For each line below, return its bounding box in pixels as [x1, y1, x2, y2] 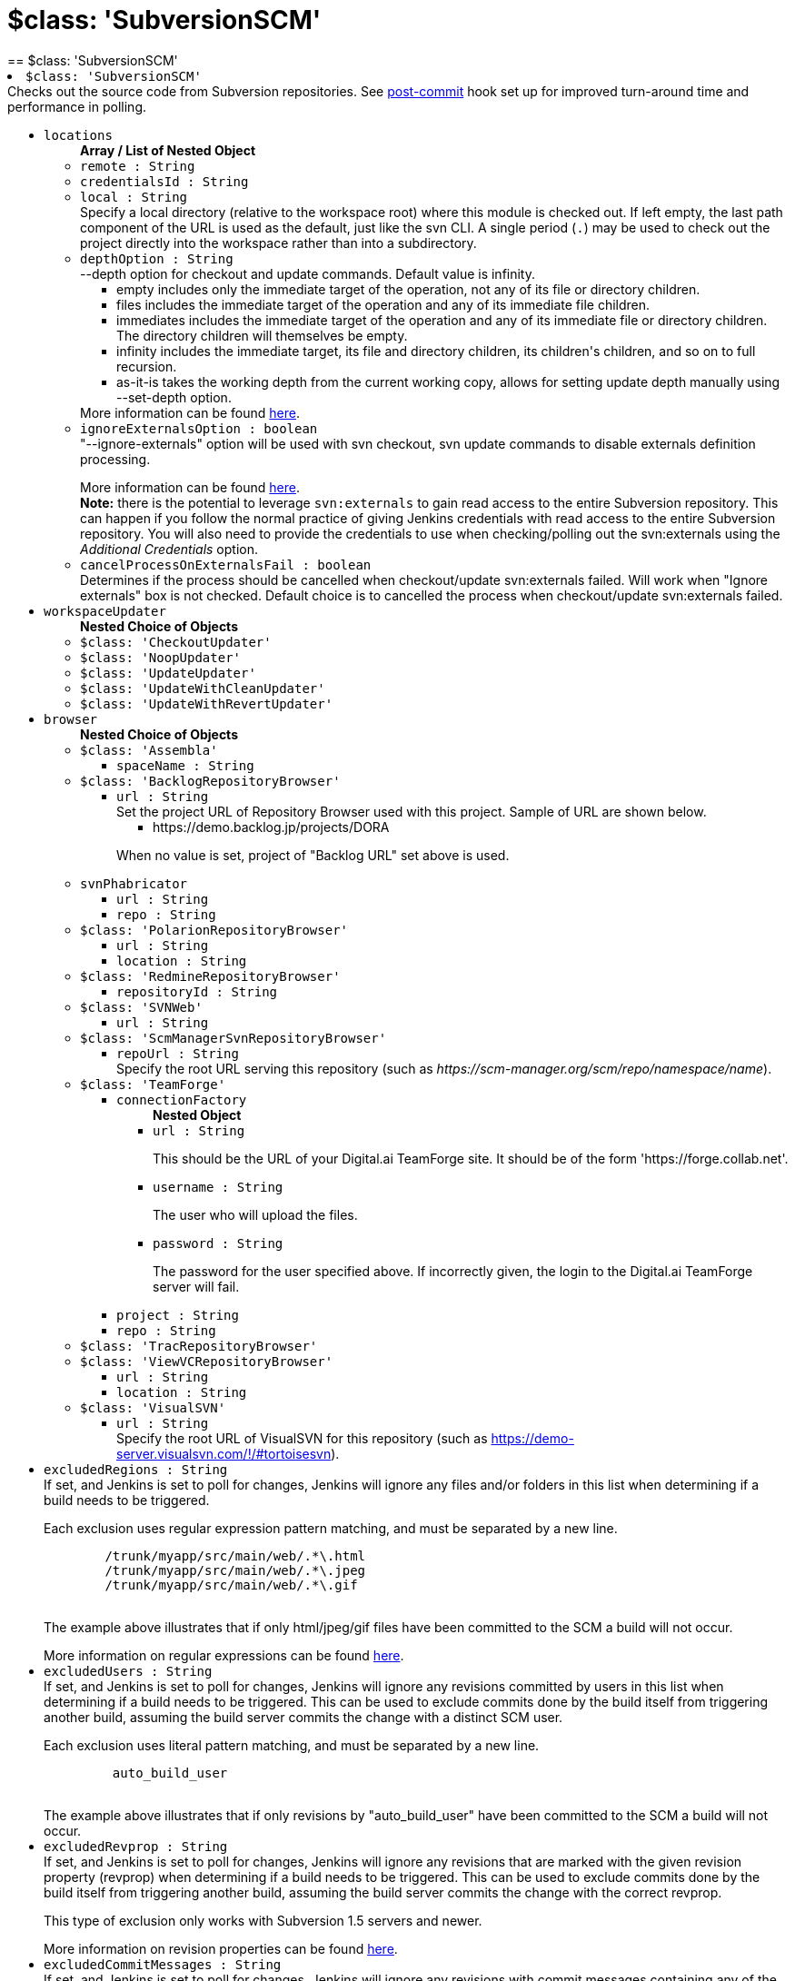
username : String [153, 1179, 283, 1194]
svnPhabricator [80, 876, 188, 891]
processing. [80, 451, 151, 467]
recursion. [116, 358, 177, 374]
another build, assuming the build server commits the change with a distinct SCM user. [44, 1709, 563, 1725]
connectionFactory [116, 1092, 247, 1107]
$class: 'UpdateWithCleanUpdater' [80, 680, 325, 696]
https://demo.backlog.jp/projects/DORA [153, 818, 390, 835]
